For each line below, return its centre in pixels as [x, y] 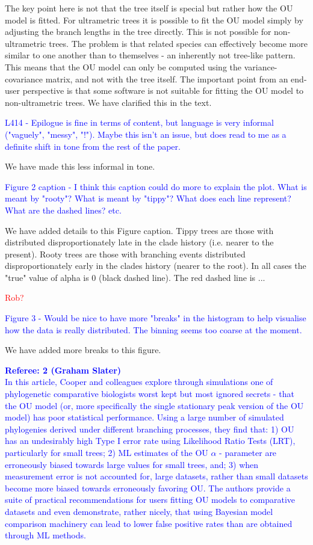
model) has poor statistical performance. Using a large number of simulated [144, 417]
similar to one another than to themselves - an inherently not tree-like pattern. [150, 55]
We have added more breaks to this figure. [83, 350]
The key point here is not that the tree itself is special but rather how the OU [149, 8]
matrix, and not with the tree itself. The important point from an [167, 79]
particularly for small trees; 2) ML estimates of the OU [107, 452]
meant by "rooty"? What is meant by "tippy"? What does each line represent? [148, 198]
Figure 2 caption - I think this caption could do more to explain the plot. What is [156, 186]
